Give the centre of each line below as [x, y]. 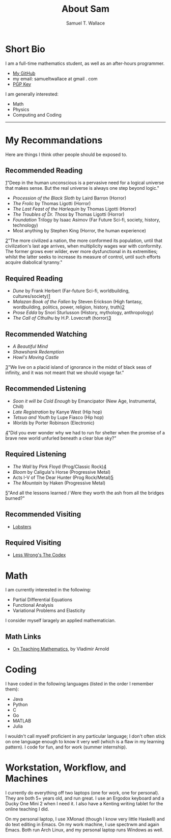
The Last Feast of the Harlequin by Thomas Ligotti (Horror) [74, 209]
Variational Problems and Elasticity [49, 611]
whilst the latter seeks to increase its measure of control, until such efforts [83, 257]
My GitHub [24, 73]
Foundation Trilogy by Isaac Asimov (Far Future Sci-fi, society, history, [86, 220]
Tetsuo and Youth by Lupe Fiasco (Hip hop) [58, 417]
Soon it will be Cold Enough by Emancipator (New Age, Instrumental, [84, 401]
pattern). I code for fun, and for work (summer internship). [66, 747]
